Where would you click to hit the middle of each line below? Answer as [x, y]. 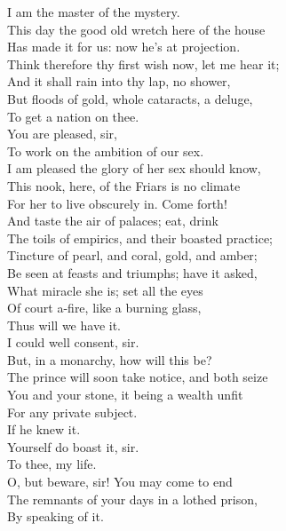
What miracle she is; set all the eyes [105, 290]
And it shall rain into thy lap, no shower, [119, 81]
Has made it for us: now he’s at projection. [124, 47]
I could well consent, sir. [73, 342]
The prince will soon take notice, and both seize [138, 377]
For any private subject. [72, 412]
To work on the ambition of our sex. [106, 151]
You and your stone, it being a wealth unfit [125, 395]
